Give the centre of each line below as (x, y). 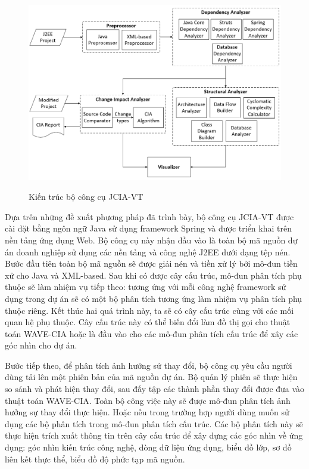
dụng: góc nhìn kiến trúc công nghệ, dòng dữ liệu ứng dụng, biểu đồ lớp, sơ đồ (148, 447)
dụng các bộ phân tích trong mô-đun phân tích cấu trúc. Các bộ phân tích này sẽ (154, 423)
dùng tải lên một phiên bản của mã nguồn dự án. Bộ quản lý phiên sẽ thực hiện (151, 377)
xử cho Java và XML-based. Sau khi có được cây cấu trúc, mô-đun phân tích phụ (153, 275)
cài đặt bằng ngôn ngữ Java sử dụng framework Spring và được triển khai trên (148, 228)
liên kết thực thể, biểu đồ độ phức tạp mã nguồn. (95, 459)
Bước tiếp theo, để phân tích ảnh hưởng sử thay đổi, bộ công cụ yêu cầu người (149, 365)
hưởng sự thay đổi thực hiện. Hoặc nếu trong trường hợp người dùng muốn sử (147, 412)
